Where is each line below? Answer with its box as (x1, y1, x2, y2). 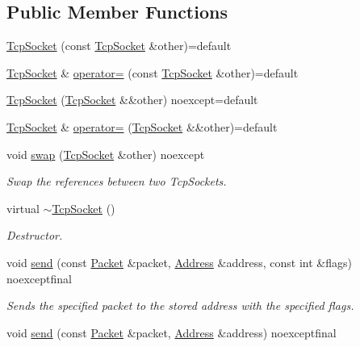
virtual (6, 199, 40, 216)
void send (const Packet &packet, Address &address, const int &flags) (6, 253, 352, 270)
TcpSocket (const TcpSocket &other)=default (6, 37, 232, 54)
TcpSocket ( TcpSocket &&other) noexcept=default (6, 91, 258, 108)
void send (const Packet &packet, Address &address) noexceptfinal (6, 324, 337, 341)
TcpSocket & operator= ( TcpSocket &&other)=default (6, 118, 278, 135)
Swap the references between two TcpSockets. (6, 173, 227, 190)
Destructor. (6, 227, 63, 244)
